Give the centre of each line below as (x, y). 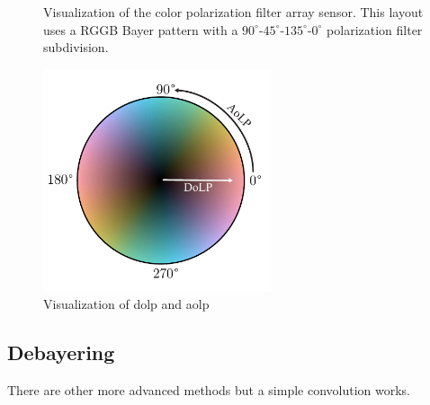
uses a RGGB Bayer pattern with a (141, 29)
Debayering (61, 352)
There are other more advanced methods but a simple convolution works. (209, 390)
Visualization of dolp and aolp (126, 304)
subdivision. (76, 47)
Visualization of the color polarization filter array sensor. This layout (233, 12)
